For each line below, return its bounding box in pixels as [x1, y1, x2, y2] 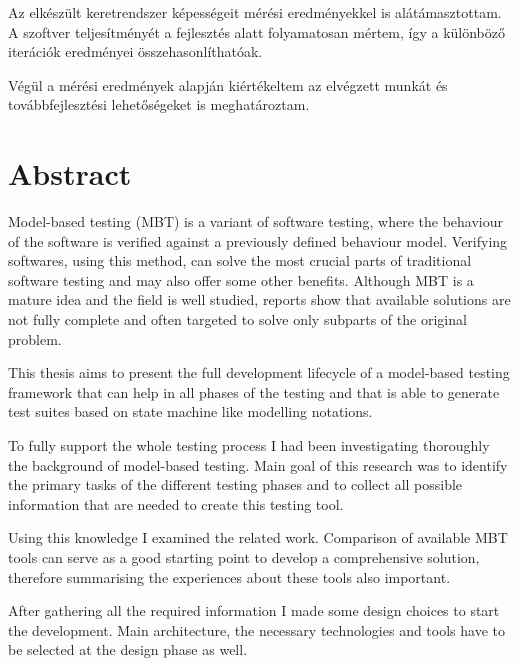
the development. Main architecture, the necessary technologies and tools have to [8, 619, 505, 640]
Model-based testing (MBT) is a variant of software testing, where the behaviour [8, 211, 503, 232]
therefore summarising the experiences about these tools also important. [8, 566, 451, 587]
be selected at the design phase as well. [8, 639, 248, 660]
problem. [8, 328, 62, 349]
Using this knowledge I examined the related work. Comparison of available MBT [8, 527, 508, 548]
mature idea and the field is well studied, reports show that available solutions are [8, 289, 511, 310]
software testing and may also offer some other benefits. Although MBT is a [8, 269, 474, 290]
